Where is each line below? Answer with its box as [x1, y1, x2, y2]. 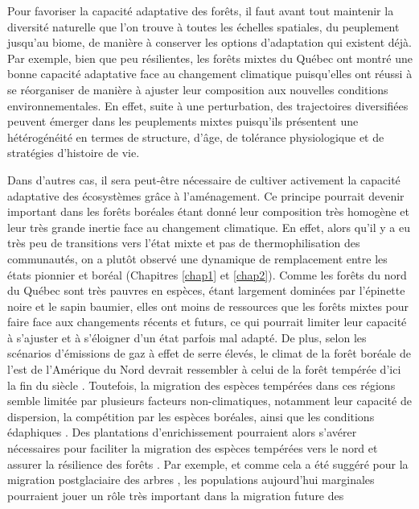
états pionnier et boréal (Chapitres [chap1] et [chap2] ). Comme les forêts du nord [7, 266, 407, 283]
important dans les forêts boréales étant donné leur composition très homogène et [7, 203, 409, 220]
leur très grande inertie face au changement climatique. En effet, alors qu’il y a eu [7, 218, 411, 235]
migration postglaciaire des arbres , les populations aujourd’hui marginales [7, 471, 375, 488]
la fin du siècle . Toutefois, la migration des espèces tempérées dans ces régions [7, 376, 396, 393]
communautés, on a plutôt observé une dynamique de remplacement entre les [7, 250, 388, 267]
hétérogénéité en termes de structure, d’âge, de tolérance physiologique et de [7, 128, 384, 145]
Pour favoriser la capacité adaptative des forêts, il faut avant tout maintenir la [7, 2, 394, 19]
